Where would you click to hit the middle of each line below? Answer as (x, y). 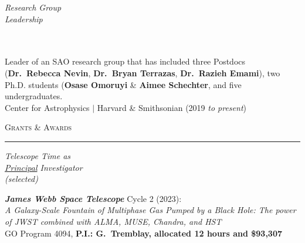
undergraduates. (34, 96)
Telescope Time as (38, 155)
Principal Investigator (44, 167)
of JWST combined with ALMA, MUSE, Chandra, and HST (113, 221)
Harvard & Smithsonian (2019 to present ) (172, 107)
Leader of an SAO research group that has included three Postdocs (125, 61)
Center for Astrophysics (47, 107)
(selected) (21, 179)
